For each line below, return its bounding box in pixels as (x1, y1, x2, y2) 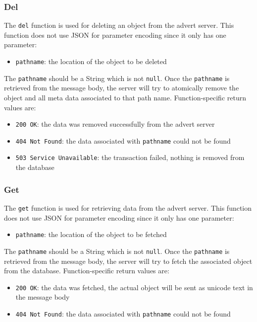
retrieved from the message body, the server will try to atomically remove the (4, 82, 239, 93)
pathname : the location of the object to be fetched (15, 229, 167, 240)
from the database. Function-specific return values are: (4, 265, 169, 276)
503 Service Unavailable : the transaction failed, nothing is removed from (15, 152, 245, 162)
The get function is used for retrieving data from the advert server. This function (4, 202, 252, 213)
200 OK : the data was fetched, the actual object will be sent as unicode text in (15, 282, 253, 292)
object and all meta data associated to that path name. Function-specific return (4, 92, 246, 102)
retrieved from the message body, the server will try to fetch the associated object (4, 255, 253, 266)
